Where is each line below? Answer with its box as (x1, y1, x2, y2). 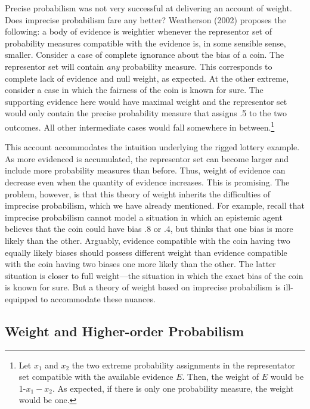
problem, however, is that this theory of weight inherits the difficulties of (5, 187, 270, 200)
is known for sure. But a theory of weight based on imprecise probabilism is (5, 281, 281, 293)
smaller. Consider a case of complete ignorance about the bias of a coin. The (5, 48, 284, 61)
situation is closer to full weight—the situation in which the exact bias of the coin (5, 269, 303, 281)
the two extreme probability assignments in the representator (72, 358, 296, 371)
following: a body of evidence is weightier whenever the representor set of (5, 25, 272, 38)
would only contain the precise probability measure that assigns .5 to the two (5, 107, 287, 119)
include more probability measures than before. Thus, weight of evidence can (5, 164, 286, 176)
